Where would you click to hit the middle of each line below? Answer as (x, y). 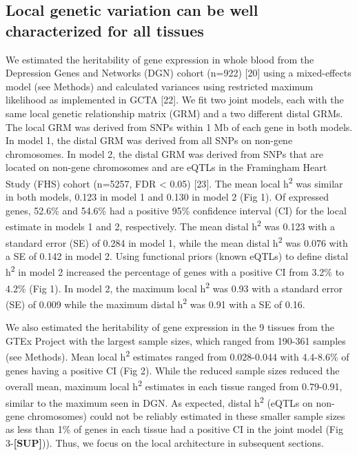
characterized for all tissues (105, 30)
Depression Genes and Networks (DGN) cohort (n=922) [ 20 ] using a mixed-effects (178, 73)
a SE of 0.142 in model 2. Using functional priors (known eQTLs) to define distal (177, 255)
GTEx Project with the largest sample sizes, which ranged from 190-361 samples (176, 340)
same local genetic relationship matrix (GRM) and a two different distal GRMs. (174, 113)
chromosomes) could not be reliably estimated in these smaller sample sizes (186, 415)
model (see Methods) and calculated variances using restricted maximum (160, 86)
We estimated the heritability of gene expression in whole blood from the (160, 59)
